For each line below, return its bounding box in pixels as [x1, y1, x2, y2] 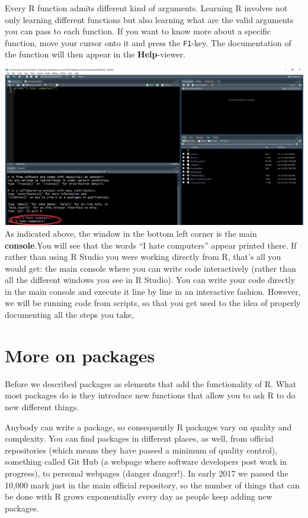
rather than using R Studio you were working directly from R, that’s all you [5, 250, 281, 263]
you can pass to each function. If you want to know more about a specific [5, 25, 271, 37]
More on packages [5, 343, 155, 367]
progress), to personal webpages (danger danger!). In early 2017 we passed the [5, 466, 288, 479]
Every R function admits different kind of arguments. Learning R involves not [5, 2, 288, 14]
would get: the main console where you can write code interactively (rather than [5, 262, 296, 274]
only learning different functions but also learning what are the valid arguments [5, 13, 294, 25]
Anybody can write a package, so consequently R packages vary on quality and [5, 420, 292, 433]
